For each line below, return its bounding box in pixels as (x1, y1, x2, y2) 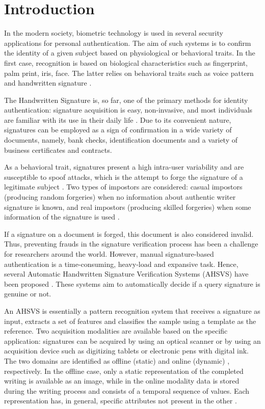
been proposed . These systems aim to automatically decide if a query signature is (4, 278, 260, 289)
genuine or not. (4, 288, 51, 299)
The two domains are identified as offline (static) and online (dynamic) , (4, 355, 230, 366)
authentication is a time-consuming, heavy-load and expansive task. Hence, (4, 258, 238, 269)
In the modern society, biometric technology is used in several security (4, 28, 223, 38)
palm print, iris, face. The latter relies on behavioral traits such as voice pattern (4, 67, 254, 78)
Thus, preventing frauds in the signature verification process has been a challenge (4, 238, 258, 249)
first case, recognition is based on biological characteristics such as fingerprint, (4, 57, 248, 68)
